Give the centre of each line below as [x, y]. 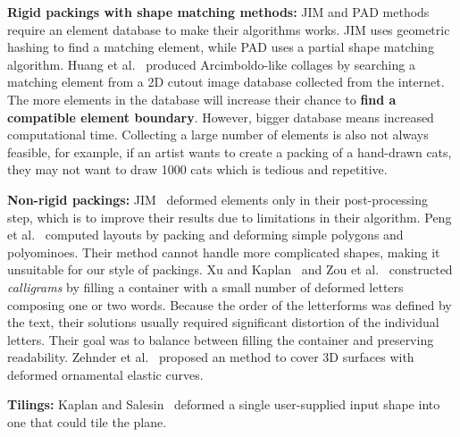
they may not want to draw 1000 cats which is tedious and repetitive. [197, 169]
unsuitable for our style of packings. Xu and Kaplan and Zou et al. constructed [230, 269]
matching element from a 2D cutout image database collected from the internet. [226, 82]
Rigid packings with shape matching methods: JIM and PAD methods [218, 12]
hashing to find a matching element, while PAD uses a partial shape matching [221, 47]
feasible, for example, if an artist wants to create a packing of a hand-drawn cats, [230, 151]
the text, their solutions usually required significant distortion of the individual [223, 322]
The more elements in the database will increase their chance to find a [202, 99]
